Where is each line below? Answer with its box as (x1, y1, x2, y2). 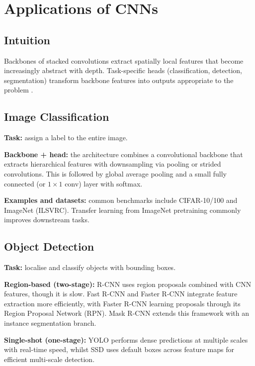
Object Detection (4, 239, 94, 254)
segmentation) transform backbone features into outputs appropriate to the (4, 75, 234, 85)
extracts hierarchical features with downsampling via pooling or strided (4, 159, 221, 169)
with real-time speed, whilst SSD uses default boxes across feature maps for (4, 344, 234, 355)
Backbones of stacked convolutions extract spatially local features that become (4, 55, 244, 66)
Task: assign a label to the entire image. (4, 132, 128, 143)
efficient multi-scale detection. (4, 354, 95, 364)
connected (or (4, 178, 46, 188)
